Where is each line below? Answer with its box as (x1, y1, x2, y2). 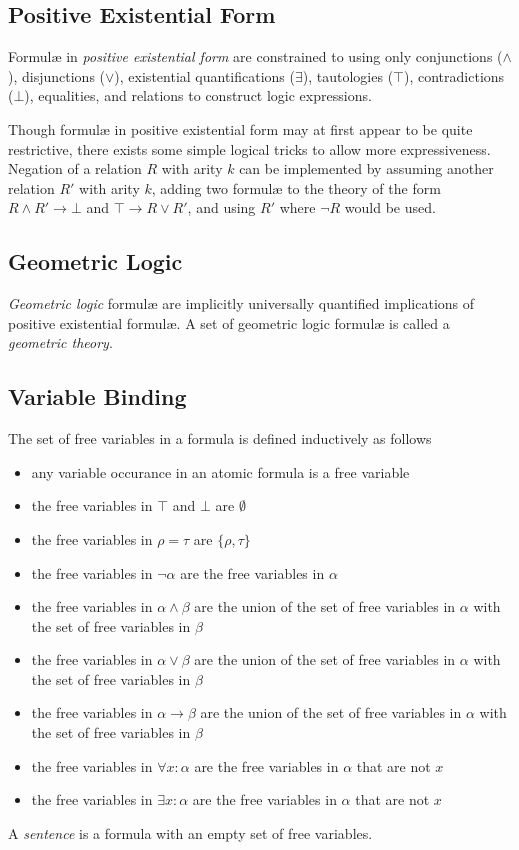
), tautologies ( (302, 65, 394, 86)
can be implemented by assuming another (239, 158, 494, 179)
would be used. (344, 197, 436, 218)
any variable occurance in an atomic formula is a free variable (31, 461, 410, 482)
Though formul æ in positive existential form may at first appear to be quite (8, 118, 473, 139)
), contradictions (404, 65, 505, 86)
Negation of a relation (8, 158, 142, 179)
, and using (187, 197, 256, 218)
